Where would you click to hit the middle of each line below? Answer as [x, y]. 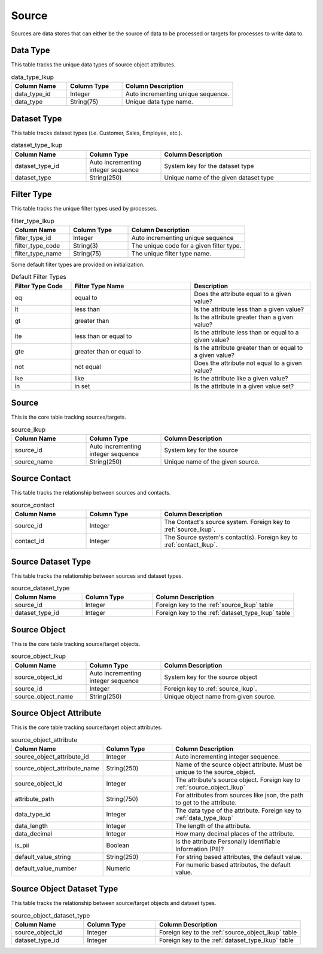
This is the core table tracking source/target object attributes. [87, 727]
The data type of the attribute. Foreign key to [239, 810]
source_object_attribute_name [57, 768]
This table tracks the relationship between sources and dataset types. [97, 576]
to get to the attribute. [206, 803]
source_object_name [44, 696]
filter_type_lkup [33, 221]
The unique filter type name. [171, 253]
